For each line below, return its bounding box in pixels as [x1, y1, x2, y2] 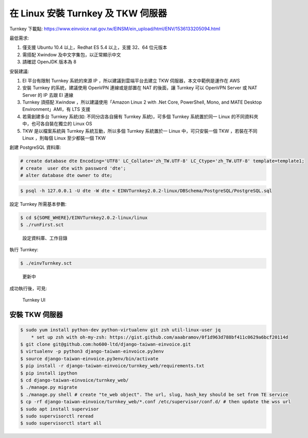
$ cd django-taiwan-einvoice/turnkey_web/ [20, 377, 129, 383]
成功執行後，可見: [9, 285, 47, 291]
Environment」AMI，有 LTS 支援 [22, 106, 91, 112]
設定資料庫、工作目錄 [22, 235, 68, 241]
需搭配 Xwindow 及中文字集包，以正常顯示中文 [22, 51, 121, 57]
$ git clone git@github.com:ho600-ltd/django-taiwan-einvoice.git [20, 342, 191, 347]
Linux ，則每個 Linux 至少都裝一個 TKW [22, 135, 106, 141]
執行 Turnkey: [9, 247, 38, 253]
